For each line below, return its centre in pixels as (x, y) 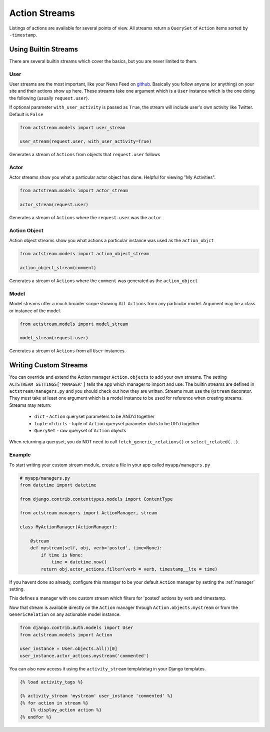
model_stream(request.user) (54, 338)
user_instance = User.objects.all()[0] (68, 649)
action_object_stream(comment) (58, 268)
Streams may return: (30, 405)
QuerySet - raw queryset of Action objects (80, 431)
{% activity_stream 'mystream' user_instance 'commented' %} (96, 696)
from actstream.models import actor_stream (74, 191)
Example (20, 455)
